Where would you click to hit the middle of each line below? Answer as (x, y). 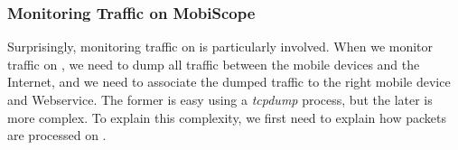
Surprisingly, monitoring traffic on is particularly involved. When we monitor (220, 47)
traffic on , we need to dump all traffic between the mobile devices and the (214, 64)
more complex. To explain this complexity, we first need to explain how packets (227, 117)
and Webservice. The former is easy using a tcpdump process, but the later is (220, 99)
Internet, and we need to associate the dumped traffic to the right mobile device (229, 82)
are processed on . (57, 135)
